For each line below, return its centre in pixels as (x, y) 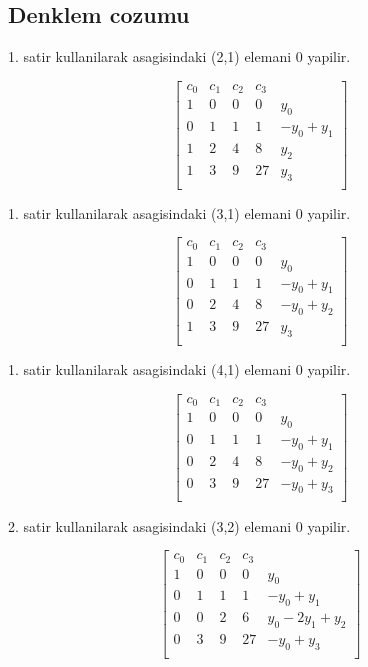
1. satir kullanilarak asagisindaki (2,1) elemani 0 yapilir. (179, 56)
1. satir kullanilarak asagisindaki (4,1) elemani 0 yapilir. (179, 369)
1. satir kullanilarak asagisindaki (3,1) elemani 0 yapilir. (179, 212)
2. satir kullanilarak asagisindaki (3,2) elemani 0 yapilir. (179, 525)
